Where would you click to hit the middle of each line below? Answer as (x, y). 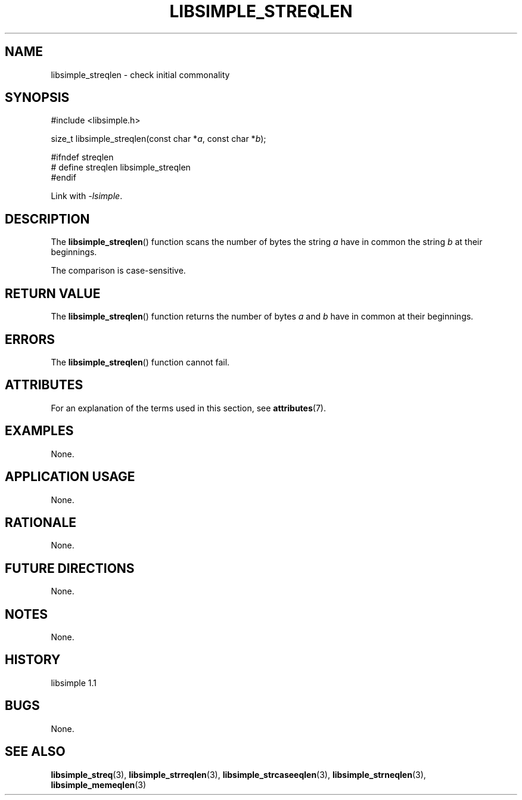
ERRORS (30, 339)
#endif (63, 178)
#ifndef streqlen (82, 157)
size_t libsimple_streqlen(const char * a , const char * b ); (159, 139)
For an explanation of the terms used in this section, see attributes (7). (188, 408)
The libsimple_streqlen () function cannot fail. (140, 362)
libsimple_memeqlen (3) (99, 785)
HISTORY (33, 660)
